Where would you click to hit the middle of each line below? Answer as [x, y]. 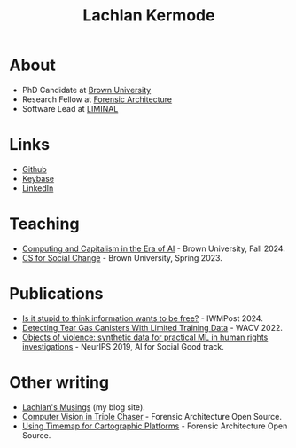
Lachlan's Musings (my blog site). [84, 407]
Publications [56, 294]
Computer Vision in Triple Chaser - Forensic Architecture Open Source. [152, 416]
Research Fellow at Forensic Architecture [97, 99]
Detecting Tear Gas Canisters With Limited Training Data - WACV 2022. [152, 327]
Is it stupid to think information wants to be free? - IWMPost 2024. [142, 318]
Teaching [44, 224]
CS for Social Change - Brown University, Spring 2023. [122, 257]
